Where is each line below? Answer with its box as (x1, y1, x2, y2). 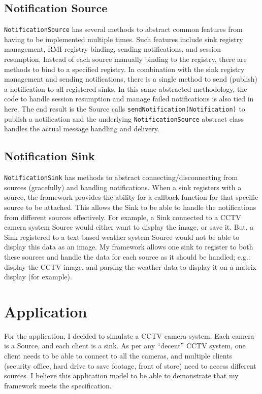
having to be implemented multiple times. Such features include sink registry (4, 33, 243, 44)
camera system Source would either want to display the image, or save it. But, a (4, 222, 254, 232)
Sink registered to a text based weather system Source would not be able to (4, 231, 240, 242)
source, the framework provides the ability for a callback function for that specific (4, 192, 258, 202)
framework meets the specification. (4, 380, 112, 390)
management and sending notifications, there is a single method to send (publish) (4, 74, 258, 84)
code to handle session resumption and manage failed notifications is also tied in (4, 93, 254, 104)
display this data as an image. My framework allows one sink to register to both (4, 241, 253, 252)
